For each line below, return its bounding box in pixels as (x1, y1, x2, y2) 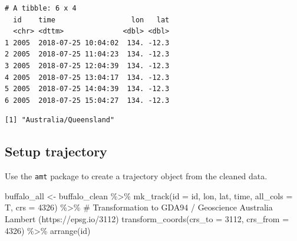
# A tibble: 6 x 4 (5, 4, 77, 12)
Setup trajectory (5, 142, 107, 160)
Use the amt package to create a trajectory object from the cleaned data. (5, 170, 268, 182)
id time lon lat (13, 15, 170, 24)
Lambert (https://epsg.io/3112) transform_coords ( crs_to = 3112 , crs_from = (5, 212, 289, 225)
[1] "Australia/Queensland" (5, 116, 115, 125)
